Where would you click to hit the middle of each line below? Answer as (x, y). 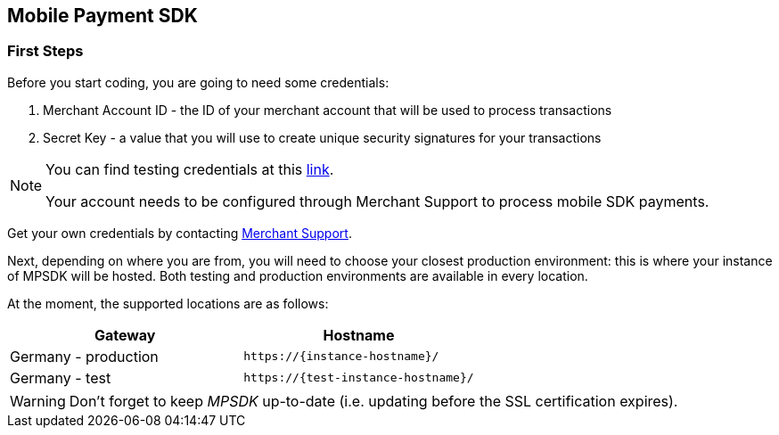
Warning (38, 401)
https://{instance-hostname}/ (341, 357)
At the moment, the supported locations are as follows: (168, 303)
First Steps (45, 51)
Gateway (125, 335)
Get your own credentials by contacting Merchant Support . (180, 233)
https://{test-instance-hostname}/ (359, 378)
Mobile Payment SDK (102, 16)
